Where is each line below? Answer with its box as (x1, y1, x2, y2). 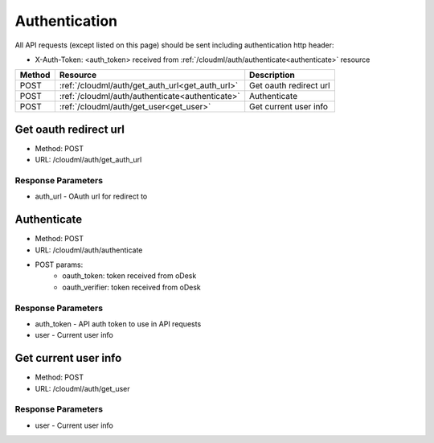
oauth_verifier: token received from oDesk (62, 282, 201, 292)
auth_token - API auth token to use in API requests (35, 318, 202, 329)
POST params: (35, 260, 84, 269)
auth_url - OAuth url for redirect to (35, 191, 148, 201)
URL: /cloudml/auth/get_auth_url (35, 155, 142, 165)
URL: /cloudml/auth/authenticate (35, 245, 143, 255)
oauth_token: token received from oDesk (62, 271, 197, 281)
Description (249, 69, 295, 80)
